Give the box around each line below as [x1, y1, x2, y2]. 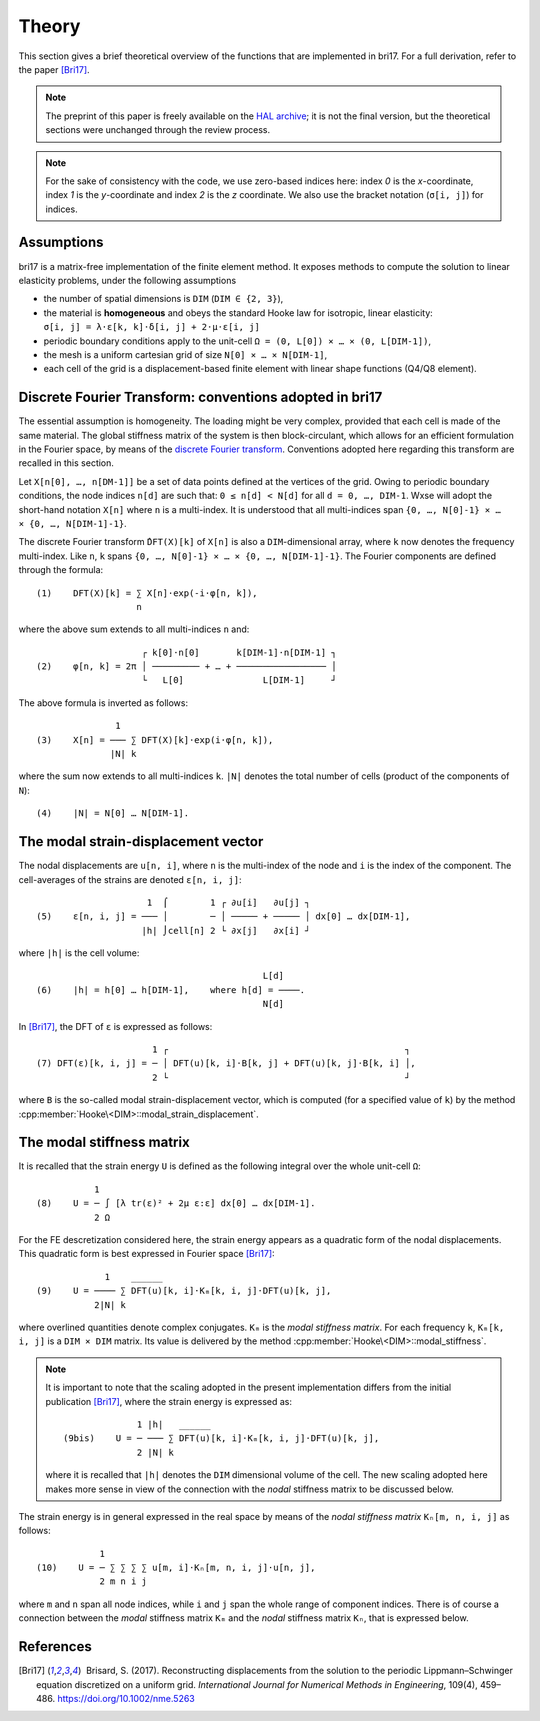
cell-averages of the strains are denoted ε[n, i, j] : [18, 873, 242, 885]
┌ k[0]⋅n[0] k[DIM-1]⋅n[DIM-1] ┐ [141, 646, 337, 658]
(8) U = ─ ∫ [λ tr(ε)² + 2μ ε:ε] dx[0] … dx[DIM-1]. [36, 1198, 316, 1209]
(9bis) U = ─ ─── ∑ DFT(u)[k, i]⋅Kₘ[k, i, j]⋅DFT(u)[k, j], [63, 1433, 380, 1444]
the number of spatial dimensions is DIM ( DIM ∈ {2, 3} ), [43, 293, 284, 305]
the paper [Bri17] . [18, 63, 90, 75]
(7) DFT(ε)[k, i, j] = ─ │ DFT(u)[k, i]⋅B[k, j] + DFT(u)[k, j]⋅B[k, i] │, [36, 1058, 416, 1069]
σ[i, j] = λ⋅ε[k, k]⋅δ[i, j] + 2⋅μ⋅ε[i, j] [43, 321, 260, 333]
